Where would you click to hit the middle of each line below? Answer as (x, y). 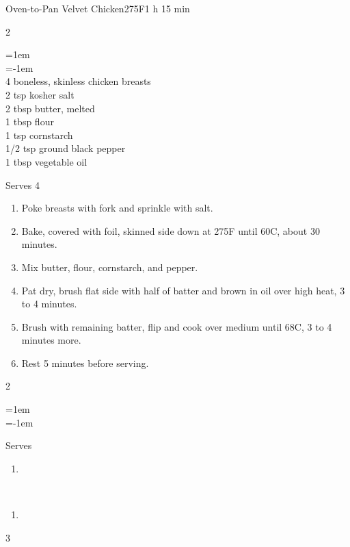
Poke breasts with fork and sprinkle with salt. (117, 208)
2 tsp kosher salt (40, 94)
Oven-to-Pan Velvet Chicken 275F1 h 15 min (98, 8)
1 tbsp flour (30, 122)
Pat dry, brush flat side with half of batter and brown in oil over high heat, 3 (183, 290)
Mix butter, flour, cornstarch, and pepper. (110, 267)
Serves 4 (23, 185)
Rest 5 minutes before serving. (85, 362)
